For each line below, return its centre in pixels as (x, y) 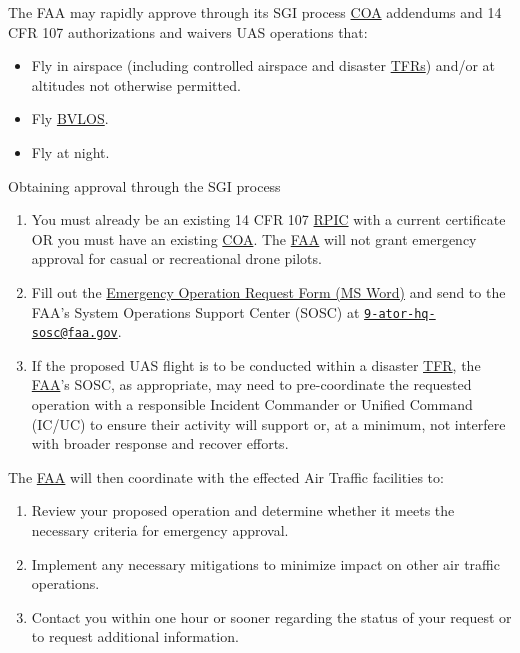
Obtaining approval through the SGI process (144, 185)
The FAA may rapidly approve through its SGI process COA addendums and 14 (255, 12)
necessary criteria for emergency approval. (160, 530)
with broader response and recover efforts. (160, 443)
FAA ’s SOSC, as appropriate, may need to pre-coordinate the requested (251, 384)
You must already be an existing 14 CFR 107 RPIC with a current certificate (268, 219)
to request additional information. (135, 636)
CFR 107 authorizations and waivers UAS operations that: (188, 31)
